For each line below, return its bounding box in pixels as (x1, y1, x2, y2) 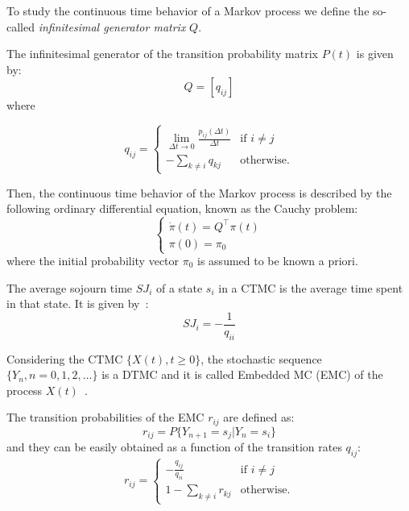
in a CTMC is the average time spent (218, 279, 403, 296)
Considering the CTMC (6, 350, 123, 367)
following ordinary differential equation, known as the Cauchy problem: (6, 200, 358, 217)
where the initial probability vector (6, 252, 180, 268)
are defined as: (223, 409, 295, 426)
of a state (155, 279, 203, 296)
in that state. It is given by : (6, 295, 149, 312)
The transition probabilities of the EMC (6, 409, 204, 426)
